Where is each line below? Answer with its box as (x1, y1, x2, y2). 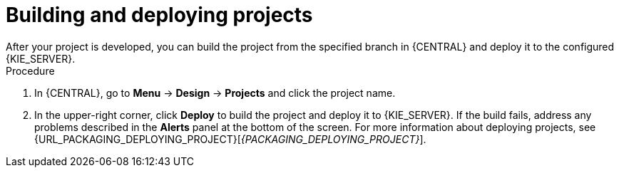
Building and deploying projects (6, 3, 313, 27)
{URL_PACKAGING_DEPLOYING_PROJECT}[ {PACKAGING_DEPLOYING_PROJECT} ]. (34, 132, 426, 145)
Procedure (6, 64, 55, 77)
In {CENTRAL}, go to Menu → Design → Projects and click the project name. (34, 86, 396, 99)
